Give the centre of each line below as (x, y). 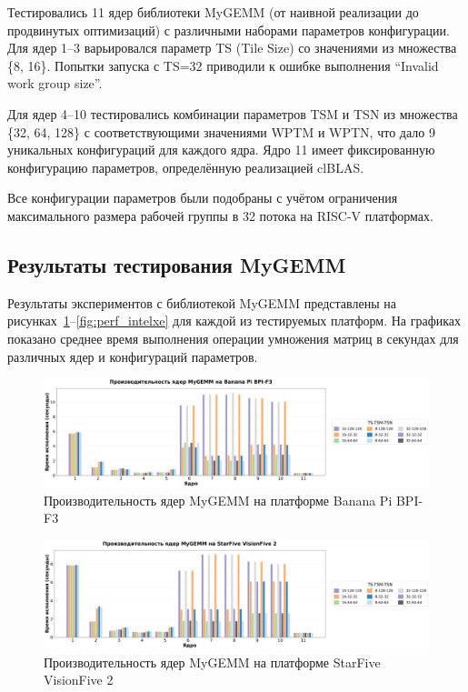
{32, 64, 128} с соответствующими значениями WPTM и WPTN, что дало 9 (221, 131)
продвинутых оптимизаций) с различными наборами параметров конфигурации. (229, 30)
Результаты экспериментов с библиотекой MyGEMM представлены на (202, 302)
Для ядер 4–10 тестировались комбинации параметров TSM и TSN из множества (233, 113)
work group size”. (55, 83)
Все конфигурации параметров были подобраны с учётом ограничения (203, 198)
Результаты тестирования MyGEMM (177, 264)
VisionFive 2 (79, 680)
